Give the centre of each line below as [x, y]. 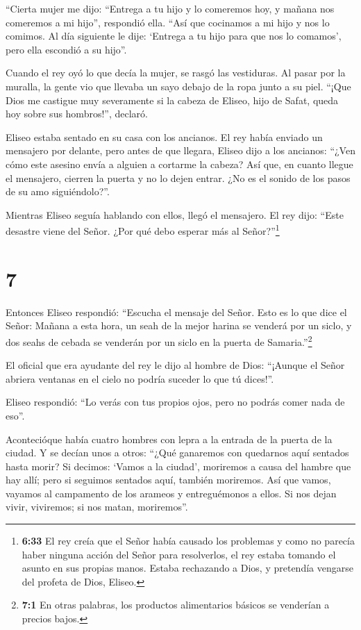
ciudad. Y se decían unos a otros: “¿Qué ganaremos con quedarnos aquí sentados [177, 453]
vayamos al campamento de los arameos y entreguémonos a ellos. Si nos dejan [171, 493]
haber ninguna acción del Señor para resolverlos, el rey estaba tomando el [179, 554]
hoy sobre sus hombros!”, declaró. [77, 114]
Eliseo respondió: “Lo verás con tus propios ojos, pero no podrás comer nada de [175, 402]
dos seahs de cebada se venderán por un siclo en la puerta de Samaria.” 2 [159, 340]
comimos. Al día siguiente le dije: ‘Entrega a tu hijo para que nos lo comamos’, [174, 36]
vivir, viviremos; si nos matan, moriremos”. [97, 507]
